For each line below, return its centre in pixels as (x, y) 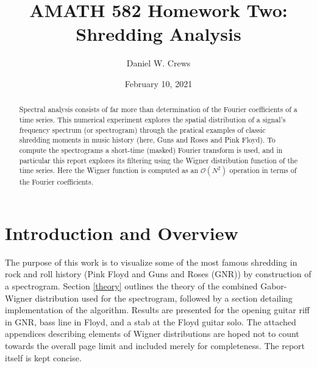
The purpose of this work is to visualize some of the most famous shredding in (151, 262)
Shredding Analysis (158, 34)
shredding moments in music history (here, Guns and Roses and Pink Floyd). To (147, 140)
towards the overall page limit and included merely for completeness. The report (155, 346)
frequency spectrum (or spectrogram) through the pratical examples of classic (142, 129)
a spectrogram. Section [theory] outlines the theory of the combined (131, 286)
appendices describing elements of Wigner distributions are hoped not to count (152, 334)
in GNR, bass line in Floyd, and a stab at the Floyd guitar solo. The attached (151, 321)
